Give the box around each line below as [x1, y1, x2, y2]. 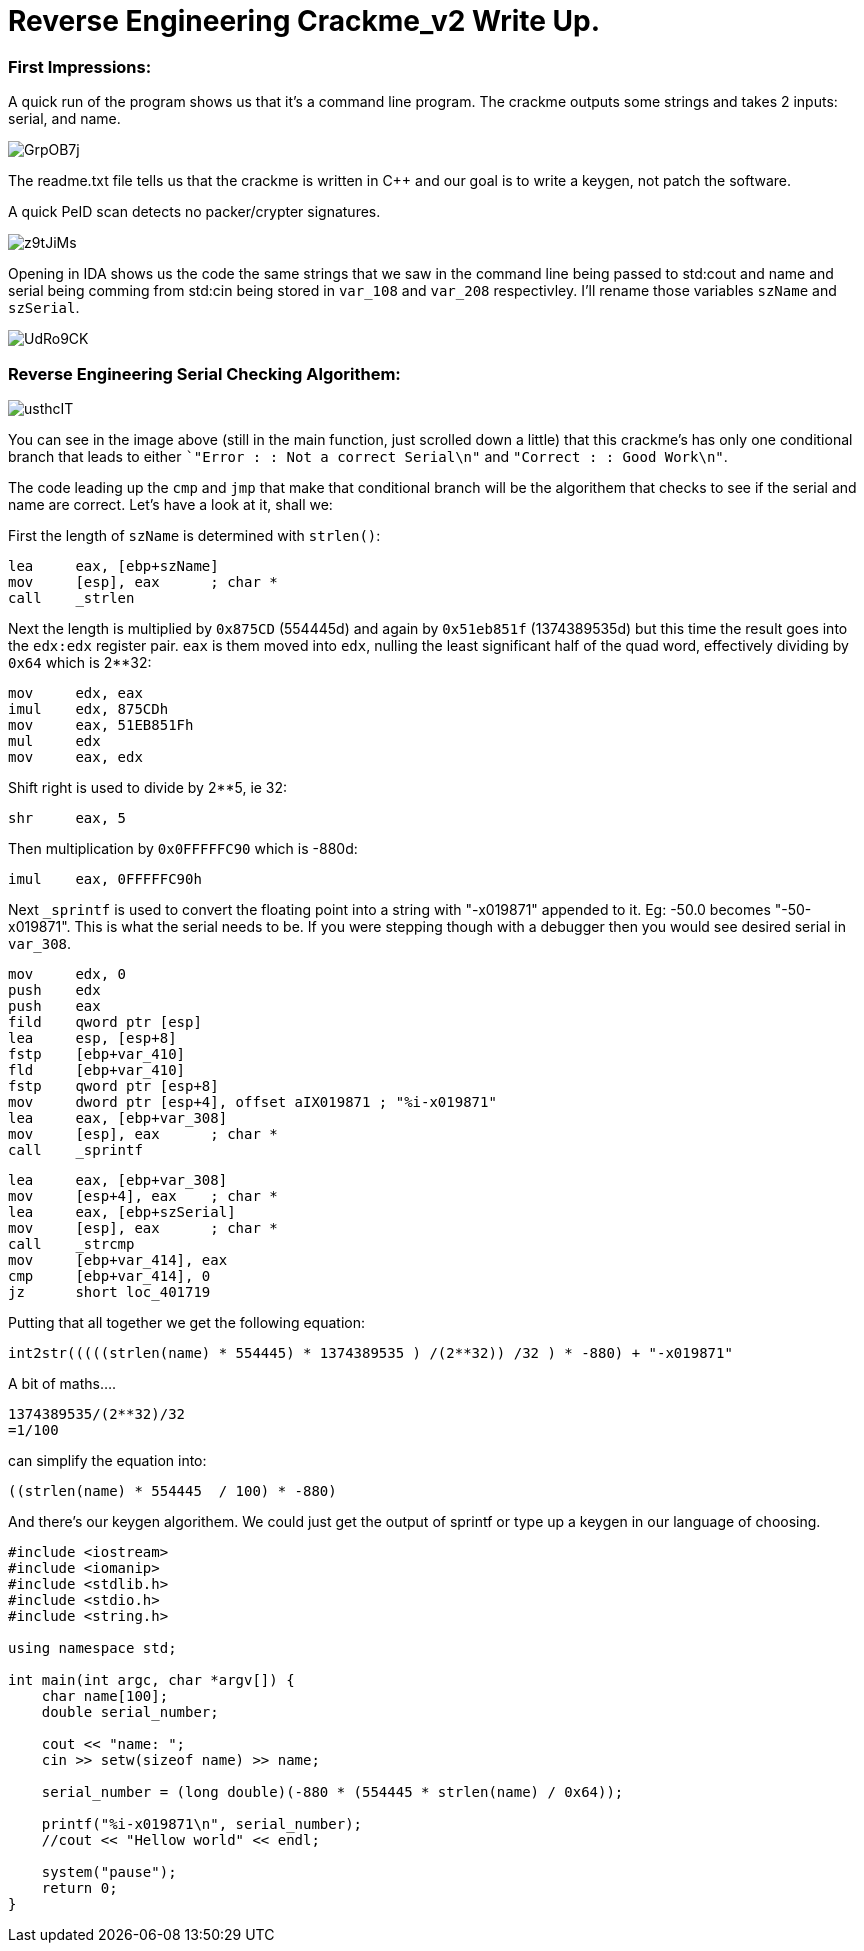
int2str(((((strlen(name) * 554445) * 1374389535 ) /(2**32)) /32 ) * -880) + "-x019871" [8, 1344, 733, 1361]
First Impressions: [8, 56, 152, 77]
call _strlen [8, 589, 135, 606]
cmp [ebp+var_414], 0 [8, 1267, 211, 1284]
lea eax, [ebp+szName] [8, 557, 219, 574]
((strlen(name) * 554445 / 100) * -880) [8, 1482, 337, 1499]
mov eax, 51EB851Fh [8, 716, 194, 733]
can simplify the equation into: [8, 1451, 207, 1469]
